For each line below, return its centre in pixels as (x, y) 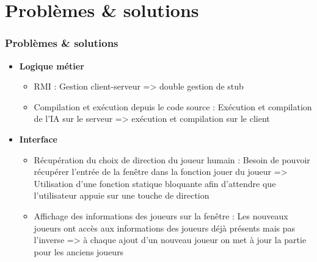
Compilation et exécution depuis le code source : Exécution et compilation (173, 106)
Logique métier (52, 65)
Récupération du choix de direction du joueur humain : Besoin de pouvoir (172, 159)
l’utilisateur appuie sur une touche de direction (122, 195)
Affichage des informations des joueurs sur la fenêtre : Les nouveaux (161, 215)
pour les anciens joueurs (79, 251)
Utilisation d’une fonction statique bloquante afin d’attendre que (155, 183)
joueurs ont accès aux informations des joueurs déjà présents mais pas (165, 228)
